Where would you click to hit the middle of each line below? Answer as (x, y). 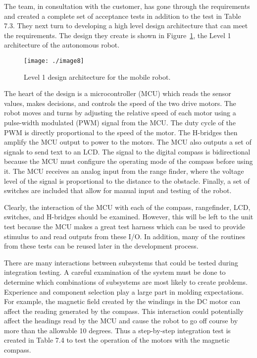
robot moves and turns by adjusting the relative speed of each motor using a (120, 113)
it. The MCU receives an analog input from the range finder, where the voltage (124, 171)
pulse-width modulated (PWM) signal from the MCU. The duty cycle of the (120, 122)
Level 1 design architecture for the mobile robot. (97, 77)
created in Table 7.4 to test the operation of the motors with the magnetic (117, 340)
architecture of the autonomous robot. (62, 45)
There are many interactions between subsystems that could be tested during (121, 262)
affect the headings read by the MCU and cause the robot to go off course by (121, 321)
